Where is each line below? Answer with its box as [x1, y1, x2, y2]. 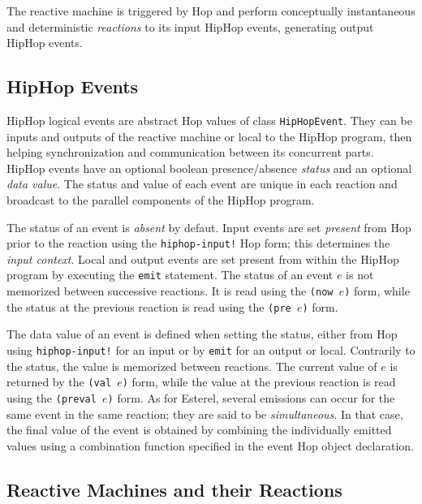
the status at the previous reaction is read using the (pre [6, 298, 291, 315]
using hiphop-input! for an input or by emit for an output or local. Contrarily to [6, 342, 416, 359]
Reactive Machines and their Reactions [6, 476, 342, 502]
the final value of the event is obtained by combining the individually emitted [6, 421, 392, 438]
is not [346, 266, 374, 283]
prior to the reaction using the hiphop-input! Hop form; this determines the [6, 235, 390, 252]
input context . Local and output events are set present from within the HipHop [6, 250, 399, 267]
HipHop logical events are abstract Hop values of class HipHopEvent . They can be [6, 111, 412, 128]
